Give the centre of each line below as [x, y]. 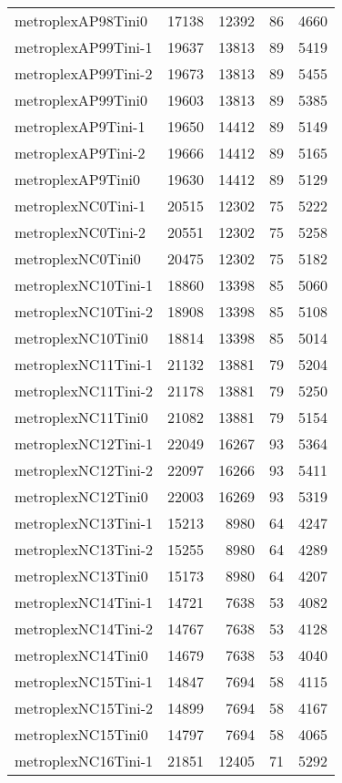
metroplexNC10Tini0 [81, 338]
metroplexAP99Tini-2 [84, 73]
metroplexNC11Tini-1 [84, 364]
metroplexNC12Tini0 [81, 496]
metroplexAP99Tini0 [81, 100]
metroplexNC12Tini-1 [84, 443]
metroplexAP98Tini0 [81, 21]
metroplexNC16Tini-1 [84, 761]
